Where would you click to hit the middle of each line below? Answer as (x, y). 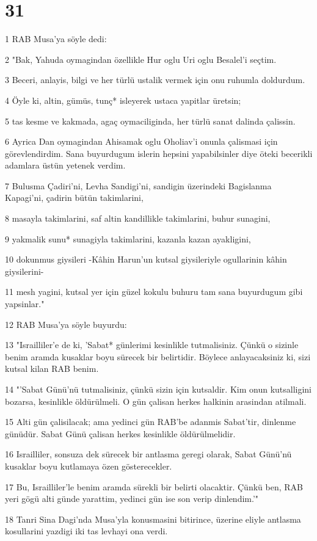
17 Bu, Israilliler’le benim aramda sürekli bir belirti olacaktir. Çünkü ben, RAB (154, 486)
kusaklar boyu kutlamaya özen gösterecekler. (89, 466)
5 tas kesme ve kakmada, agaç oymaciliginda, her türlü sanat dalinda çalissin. (150, 121)
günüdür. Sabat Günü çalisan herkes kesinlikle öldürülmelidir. (120, 433)
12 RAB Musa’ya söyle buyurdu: (66, 324)
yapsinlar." (25, 304)
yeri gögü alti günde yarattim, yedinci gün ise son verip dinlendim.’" (132, 499)
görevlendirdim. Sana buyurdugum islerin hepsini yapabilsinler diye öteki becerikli (159, 153)
